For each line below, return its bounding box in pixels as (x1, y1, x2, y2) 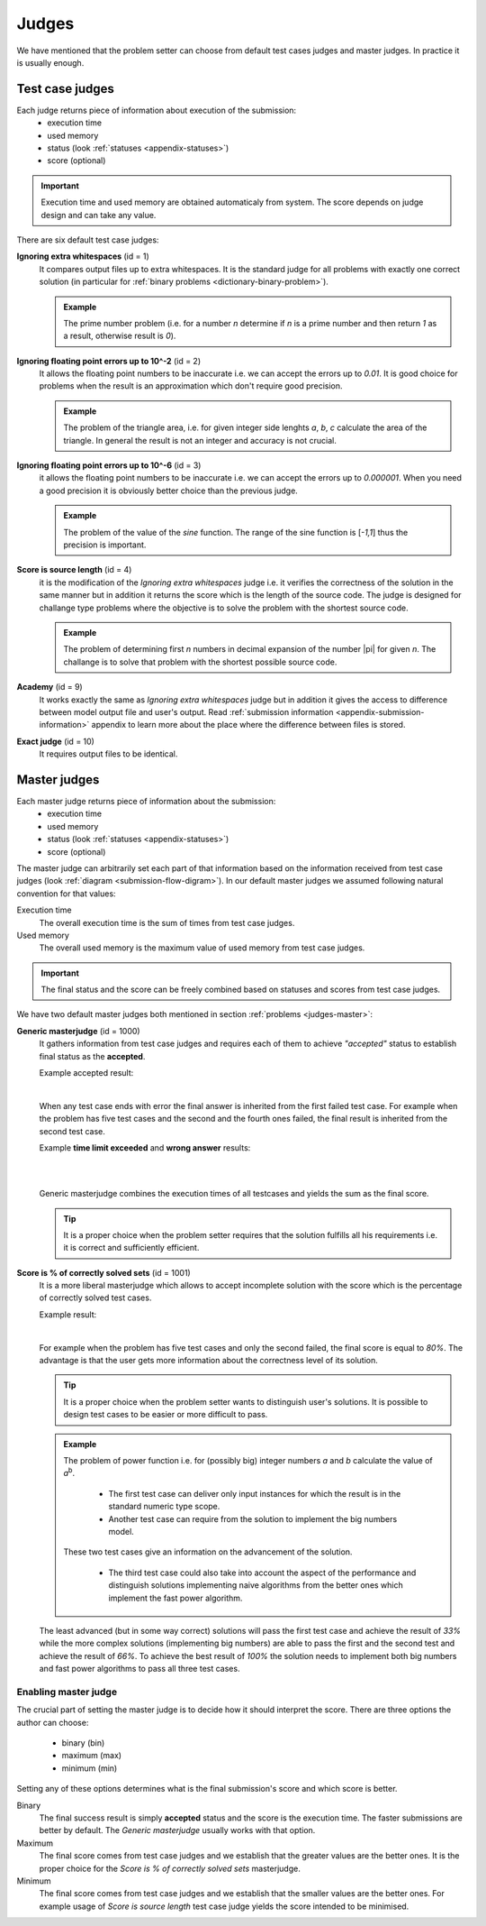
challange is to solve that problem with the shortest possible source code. (63, 656, 337, 667)
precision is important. (63, 539, 147, 550)
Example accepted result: (39, 1068, 134, 1078)
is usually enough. (16, 57, 85, 68)
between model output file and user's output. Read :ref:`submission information (39, 706, 334, 717)
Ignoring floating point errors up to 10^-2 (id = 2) (16, 355, 202, 366)
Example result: (39, 1308, 97, 1320)
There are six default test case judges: (16, 234, 159, 245)
